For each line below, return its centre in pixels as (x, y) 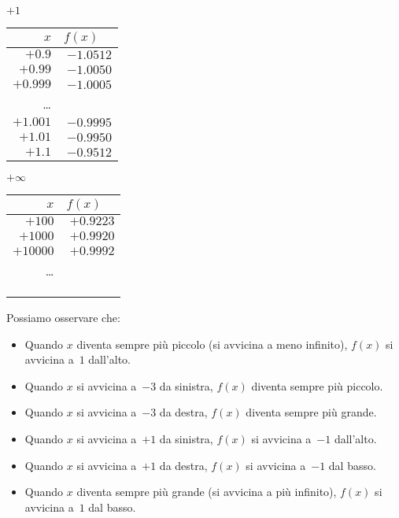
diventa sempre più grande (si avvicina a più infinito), (207, 492)
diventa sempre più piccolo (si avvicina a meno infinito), (212, 344)
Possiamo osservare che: (63, 317)
